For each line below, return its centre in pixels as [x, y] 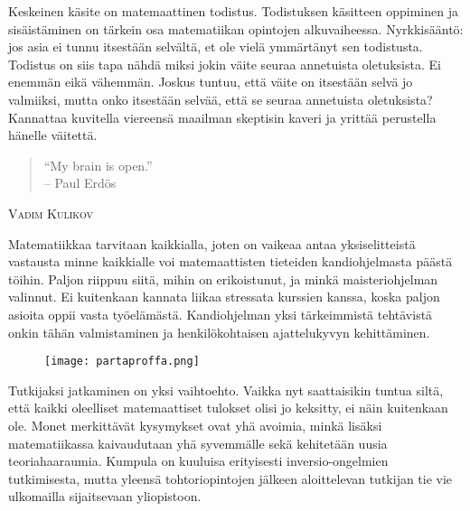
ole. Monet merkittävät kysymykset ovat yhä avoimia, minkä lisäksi [195, 425]
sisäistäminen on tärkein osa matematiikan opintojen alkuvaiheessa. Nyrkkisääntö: [236, 28]
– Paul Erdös [80, 183]
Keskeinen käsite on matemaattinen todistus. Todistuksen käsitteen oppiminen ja [233, 11]
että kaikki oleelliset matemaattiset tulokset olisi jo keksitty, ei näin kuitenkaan [228, 408]
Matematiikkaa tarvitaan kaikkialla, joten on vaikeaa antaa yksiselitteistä [212, 243]
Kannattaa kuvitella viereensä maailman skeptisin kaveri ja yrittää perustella [222, 117]
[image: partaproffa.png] [122, 362]
